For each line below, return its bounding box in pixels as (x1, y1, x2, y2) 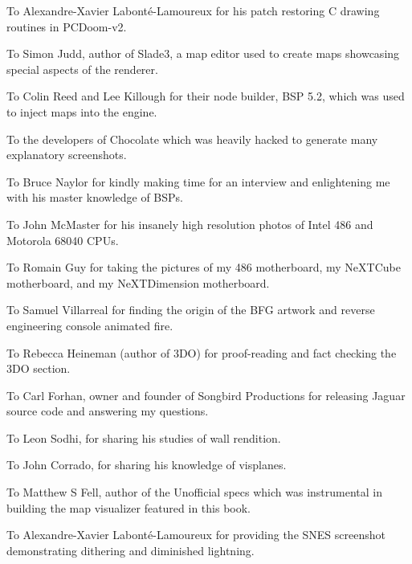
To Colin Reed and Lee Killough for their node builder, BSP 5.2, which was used (6, 88, 405, 104)
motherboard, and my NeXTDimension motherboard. (6, 274, 270, 291)
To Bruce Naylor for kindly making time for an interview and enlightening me (6, 173, 390, 190)
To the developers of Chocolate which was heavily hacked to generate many (6, 130, 378, 147)
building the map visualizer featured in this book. (6, 499, 251, 516)
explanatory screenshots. (6, 146, 127, 163)
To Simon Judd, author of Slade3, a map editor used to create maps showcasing (6, 45, 400, 62)
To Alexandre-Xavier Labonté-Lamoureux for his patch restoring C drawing (6, 2, 380, 18)
